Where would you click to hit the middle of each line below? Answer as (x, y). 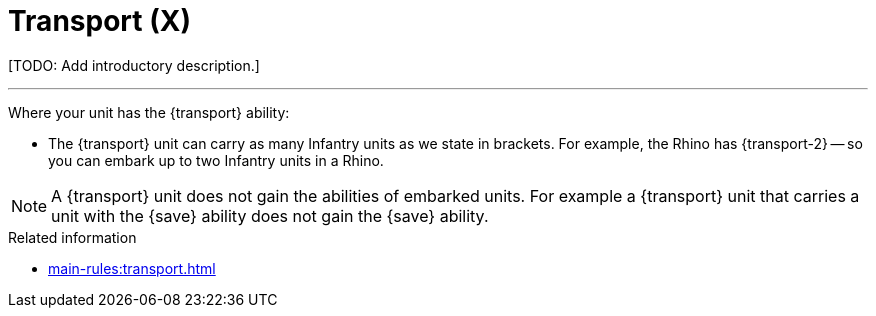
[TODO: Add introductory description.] (134, 65)
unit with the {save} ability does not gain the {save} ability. (270, 215)
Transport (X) (99, 21)
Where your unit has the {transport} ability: (149, 112)
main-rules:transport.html (132, 268)
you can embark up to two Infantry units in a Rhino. (216, 160)
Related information (72, 237)
